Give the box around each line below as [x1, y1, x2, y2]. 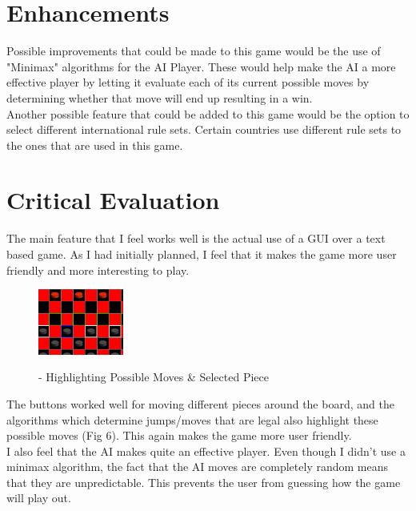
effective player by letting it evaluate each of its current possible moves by [6, 74, 370, 91]
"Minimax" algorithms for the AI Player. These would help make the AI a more [6, 58, 396, 74]
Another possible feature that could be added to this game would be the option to [6, 105, 410, 122]
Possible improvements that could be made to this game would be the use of [6, 42, 381, 59]
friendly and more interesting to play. [6, 261, 190, 278]
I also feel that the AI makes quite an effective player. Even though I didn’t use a [6, 442, 406, 459]
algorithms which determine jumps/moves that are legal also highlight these [6, 411, 378, 428]
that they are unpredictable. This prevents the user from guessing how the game [6, 473, 401, 490]
